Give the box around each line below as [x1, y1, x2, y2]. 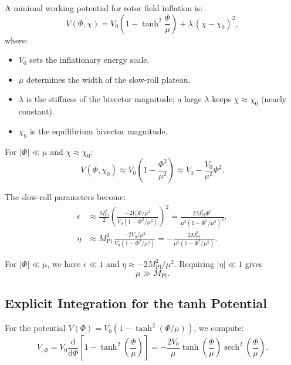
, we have [47, 257, 81, 269]
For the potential [5, 322, 66, 334]
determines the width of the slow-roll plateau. [26, 73, 191, 85]
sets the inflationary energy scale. [29, 53, 150, 66]
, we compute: [194, 322, 244, 334]
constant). [18, 105, 55, 117]
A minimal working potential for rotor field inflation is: [5, 2, 203, 13]
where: [5, 33, 28, 46]
